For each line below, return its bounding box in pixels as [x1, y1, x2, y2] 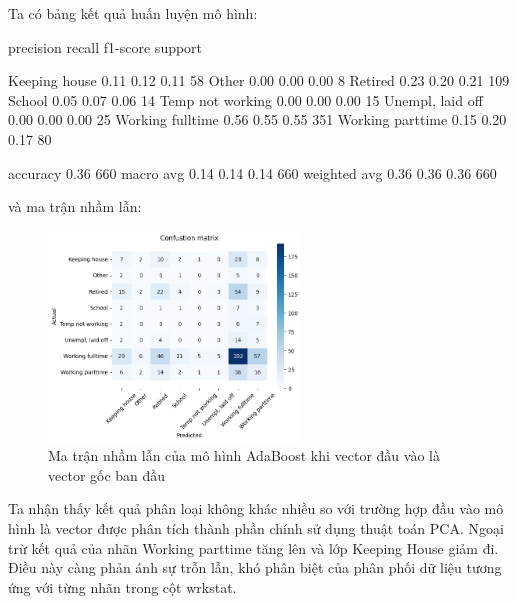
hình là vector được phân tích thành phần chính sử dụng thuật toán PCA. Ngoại [8, 518, 504, 538]
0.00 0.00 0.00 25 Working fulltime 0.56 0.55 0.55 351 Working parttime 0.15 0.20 [8, 109, 507, 130]
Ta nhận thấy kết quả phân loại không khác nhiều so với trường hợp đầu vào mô [8, 498, 504, 519]
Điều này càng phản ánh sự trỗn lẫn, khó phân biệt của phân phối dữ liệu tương [8, 557, 502, 578]
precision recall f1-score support [8, 36, 203, 57]
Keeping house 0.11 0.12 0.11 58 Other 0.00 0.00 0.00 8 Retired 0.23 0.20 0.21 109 [8, 70, 510, 91]
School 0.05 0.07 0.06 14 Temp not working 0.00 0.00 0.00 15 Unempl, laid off [8, 89, 483, 110]
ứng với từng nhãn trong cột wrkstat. [8, 576, 237, 597]
